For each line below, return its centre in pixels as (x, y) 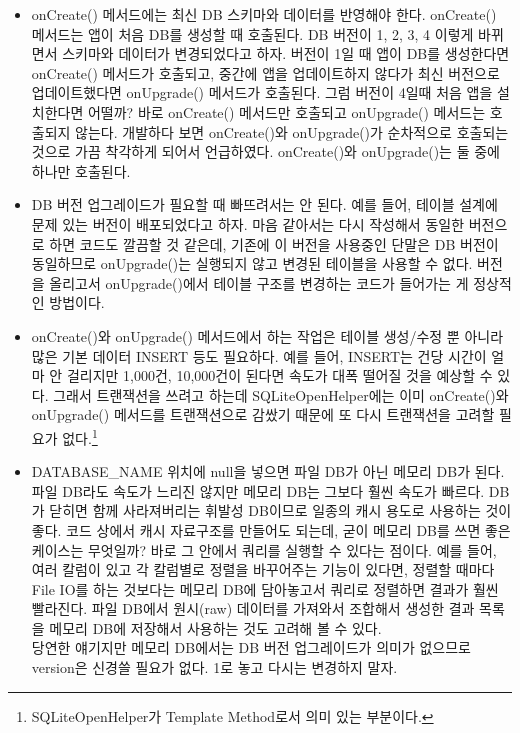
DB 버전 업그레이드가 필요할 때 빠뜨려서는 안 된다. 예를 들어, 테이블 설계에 (264, 204)
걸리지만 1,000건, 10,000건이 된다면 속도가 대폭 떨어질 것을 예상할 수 (279, 375)
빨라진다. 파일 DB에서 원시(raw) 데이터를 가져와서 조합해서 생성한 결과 (253, 608)
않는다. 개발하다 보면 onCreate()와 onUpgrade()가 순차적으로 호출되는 (292, 131)
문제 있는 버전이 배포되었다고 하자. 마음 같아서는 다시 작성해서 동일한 (248, 223)
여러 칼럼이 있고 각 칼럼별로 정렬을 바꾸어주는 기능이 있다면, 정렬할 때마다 (263, 569)
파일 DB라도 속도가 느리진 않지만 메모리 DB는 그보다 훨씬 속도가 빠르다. (258, 490)
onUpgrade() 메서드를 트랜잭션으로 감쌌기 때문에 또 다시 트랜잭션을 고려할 (263, 414)
